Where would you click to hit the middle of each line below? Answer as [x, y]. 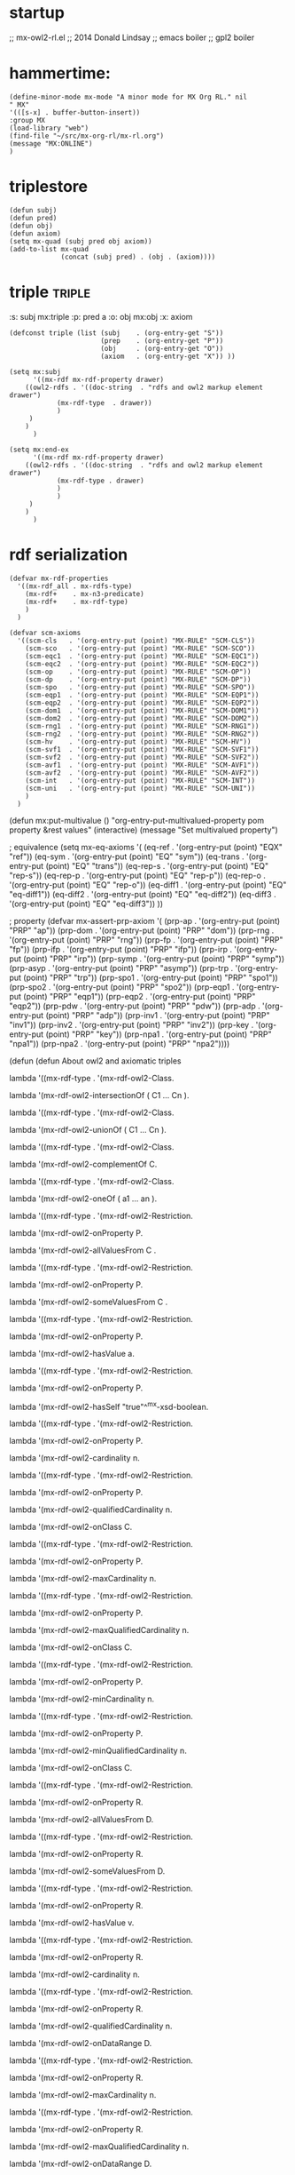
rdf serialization [69, 554]
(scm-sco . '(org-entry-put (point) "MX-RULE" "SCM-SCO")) [140, 648]
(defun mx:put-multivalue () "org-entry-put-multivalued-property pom [136, 820]
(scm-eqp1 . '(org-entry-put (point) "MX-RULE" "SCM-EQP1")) [142, 695]
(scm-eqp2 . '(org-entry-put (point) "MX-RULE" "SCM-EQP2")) [142, 703]
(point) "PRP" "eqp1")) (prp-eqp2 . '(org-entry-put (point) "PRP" [140, 996]
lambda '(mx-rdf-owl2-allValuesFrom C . [83, 1250]
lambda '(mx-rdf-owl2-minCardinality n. [82, 1699]
